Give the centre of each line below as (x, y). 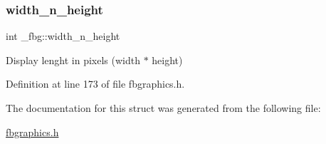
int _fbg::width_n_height (63, 36)
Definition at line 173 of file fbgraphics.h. (95, 84)
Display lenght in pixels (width (73, 60)
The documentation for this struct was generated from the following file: (163, 108)
